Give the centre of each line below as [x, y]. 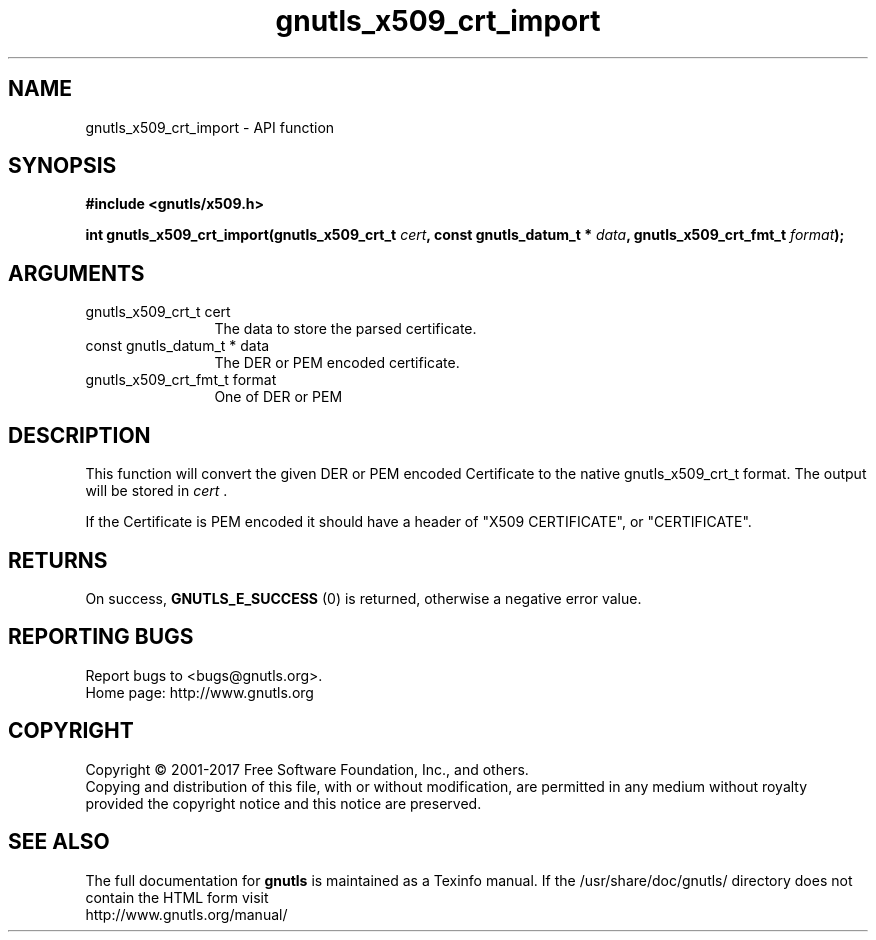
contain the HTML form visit [177, 897]
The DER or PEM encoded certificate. [337, 363]
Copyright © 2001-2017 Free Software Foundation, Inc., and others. [307, 769]
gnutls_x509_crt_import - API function [210, 127]
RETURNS [58, 560]
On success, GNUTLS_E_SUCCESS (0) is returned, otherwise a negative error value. [363, 598]
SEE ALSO [59, 842]
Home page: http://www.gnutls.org [199, 692]
